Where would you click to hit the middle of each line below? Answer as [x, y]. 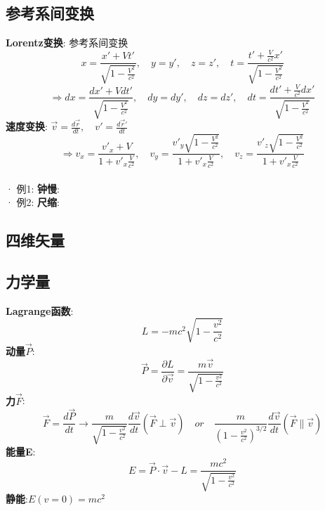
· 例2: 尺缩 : [33, 202]
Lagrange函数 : [40, 310]
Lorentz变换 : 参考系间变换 [67, 43]
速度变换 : [27, 126]
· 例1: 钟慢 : [33, 188]
